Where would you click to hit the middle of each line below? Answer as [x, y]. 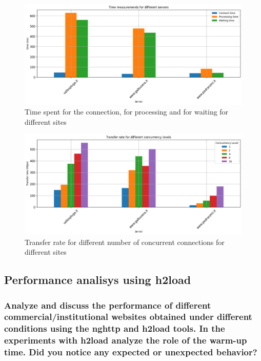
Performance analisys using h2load [98, 280]
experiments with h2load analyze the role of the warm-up [126, 340]
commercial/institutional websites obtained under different [128, 317]
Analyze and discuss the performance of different [108, 305]
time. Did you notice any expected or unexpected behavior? [131, 352]
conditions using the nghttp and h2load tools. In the [115, 328]
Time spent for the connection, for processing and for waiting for [127, 112]
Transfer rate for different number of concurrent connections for [125, 242]
